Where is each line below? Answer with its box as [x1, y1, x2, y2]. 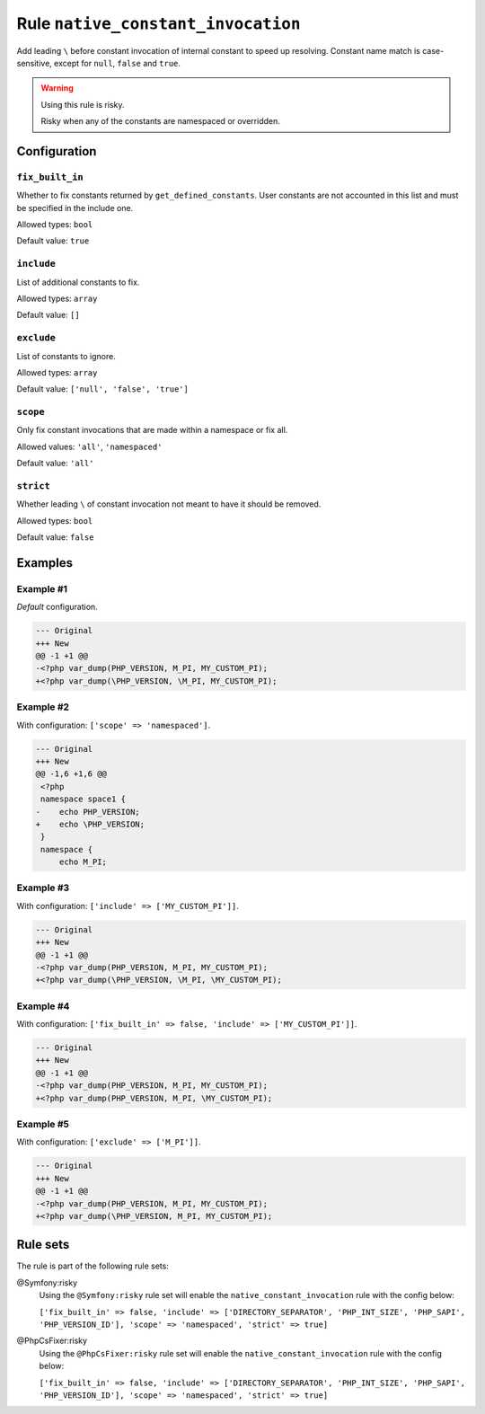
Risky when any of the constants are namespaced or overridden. [40, 116, 280, 127]
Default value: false [16, 532, 94, 543]
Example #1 [16, 582, 67, 595]
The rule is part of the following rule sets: [16, 1260, 170, 1271]
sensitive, [16, 57, 53, 68]
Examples [16, 555, 74, 570]
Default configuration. [16, 602, 98, 613]
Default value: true [16, 235, 90, 246]
